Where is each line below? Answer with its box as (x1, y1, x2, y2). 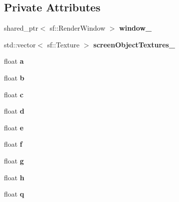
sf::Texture (47, 39, 80, 49)
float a (4, 56, 24, 66)
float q (4, 189, 24, 199)
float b (4, 72, 24, 82)
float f (4, 139, 22, 149)
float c (4, 89, 24, 99)
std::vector (4, 39, 36, 49)
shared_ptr (4, 23, 39, 33)
